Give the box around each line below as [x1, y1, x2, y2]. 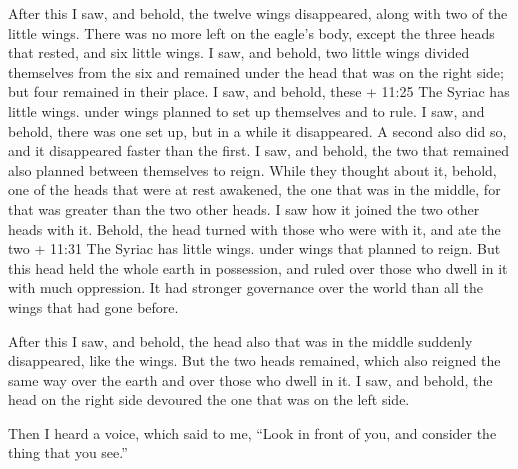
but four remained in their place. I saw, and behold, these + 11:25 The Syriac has [8, 81, 510, 102]
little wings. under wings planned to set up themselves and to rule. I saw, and [8, 100, 485, 121]
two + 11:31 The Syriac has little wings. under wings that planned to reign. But [8, 238, 501, 259]
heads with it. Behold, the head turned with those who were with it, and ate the [8, 218, 501, 239]
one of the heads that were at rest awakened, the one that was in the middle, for [8, 179, 501, 200]
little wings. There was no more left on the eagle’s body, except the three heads [8, 22, 495, 43]
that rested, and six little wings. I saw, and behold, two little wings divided [8, 42, 470, 63]
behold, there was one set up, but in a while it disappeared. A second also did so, [8, 120, 507, 141]
